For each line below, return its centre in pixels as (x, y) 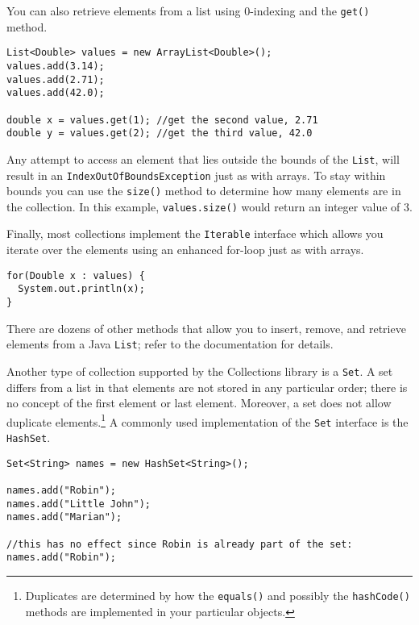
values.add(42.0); (56, 93)
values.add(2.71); (56, 79)
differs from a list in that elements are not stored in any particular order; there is (207, 387)
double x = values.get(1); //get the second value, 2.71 (162, 120)
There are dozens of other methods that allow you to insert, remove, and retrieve (206, 328)
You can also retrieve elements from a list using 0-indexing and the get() (188, 10)
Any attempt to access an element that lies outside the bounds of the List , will (203, 158)
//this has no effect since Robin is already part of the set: (180, 544)
